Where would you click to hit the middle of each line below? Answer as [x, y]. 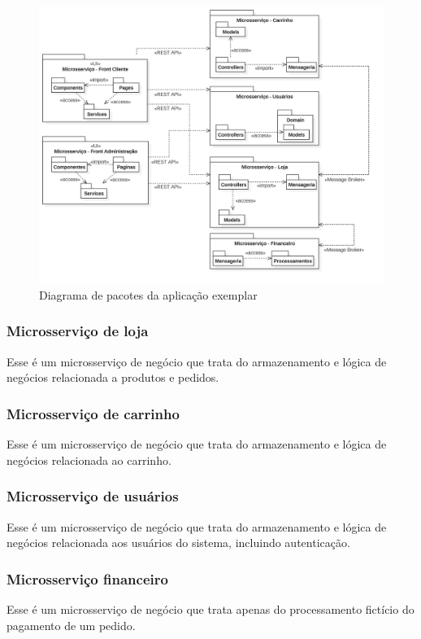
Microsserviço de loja [78, 331]
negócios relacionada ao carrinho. [89, 460]
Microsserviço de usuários [93, 496]
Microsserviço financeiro [87, 578]
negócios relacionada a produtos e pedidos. [113, 377]
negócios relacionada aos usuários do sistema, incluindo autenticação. [178, 543]
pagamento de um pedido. [71, 625]
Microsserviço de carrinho [93, 413]
